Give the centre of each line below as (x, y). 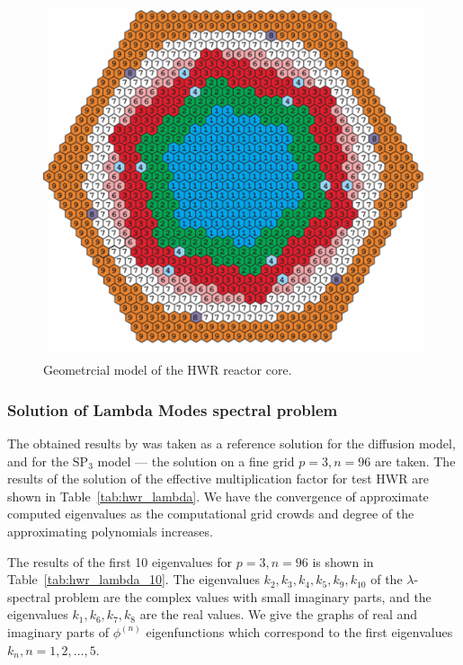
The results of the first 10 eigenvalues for (120, 561)
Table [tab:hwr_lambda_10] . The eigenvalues (134, 579)
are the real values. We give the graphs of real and (279, 614)
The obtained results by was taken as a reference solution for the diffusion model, (231, 443)
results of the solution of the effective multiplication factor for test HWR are (218, 479)
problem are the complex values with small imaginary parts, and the (243, 596)
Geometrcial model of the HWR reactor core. (168, 370)
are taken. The (415, 461)
